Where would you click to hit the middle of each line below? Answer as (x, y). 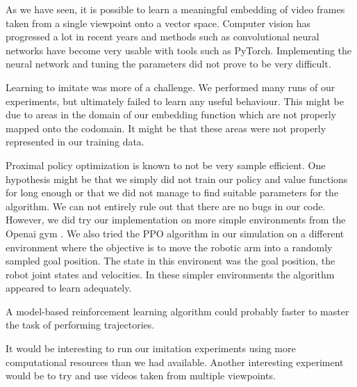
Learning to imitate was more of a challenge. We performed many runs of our (171, 87)
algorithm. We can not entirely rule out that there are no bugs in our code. (166, 206)
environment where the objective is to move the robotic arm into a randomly (169, 247)
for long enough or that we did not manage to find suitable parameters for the (172, 192)
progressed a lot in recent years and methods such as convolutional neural (163, 37)
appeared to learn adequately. (69, 288)
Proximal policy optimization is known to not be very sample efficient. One (166, 165)
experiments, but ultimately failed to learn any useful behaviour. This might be (175, 101)
